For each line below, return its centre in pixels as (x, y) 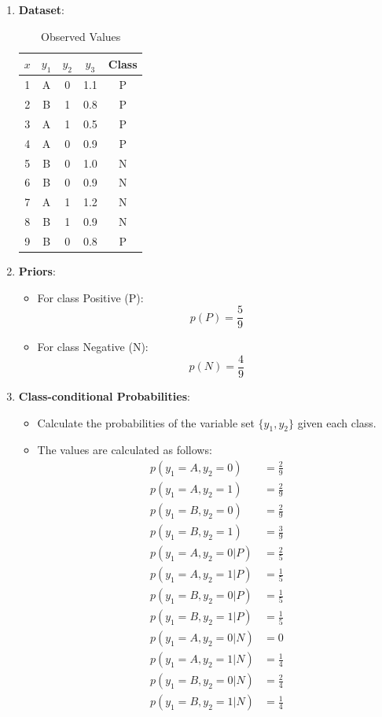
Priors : (37, 271)
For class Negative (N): (93, 347)
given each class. (337, 422)
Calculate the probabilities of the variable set (146, 422)
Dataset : (41, 9)
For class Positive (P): (90, 297)
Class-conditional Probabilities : (104, 395)
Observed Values (81, 36)
